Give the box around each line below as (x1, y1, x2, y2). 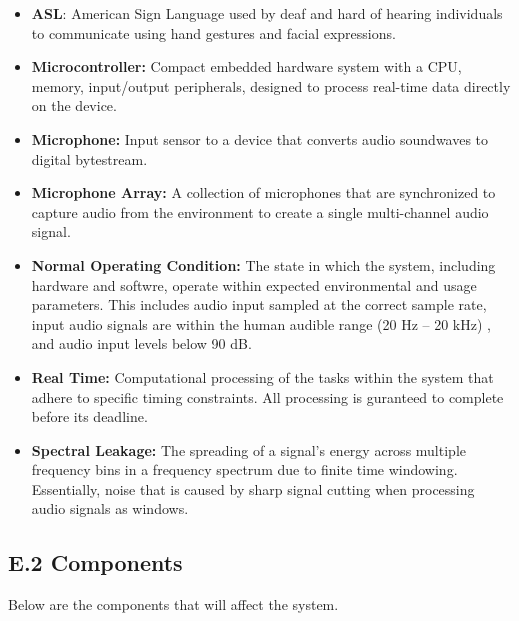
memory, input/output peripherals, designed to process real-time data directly (31, 75, 511, 96)
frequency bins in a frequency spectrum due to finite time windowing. (31, 459, 458, 480)
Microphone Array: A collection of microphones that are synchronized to (31, 182, 496, 203)
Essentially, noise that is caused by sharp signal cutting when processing (31, 478, 475, 499)
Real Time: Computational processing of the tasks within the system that (31, 366, 494, 387)
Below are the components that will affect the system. (8, 594, 339, 615)
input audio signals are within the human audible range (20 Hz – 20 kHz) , (31, 313, 491, 334)
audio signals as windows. (31, 498, 189, 519)
